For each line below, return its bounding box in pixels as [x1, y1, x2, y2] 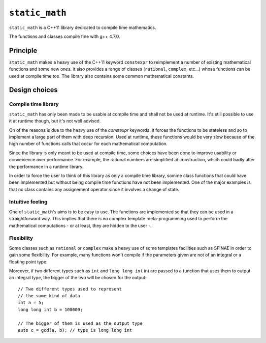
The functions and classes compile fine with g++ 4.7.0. [9, 33, 120, 39]
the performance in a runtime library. [9, 164, 84, 170]
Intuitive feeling [9, 199, 48, 205]
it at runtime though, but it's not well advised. [9, 118, 101, 124]
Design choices [9, 86, 58, 94]
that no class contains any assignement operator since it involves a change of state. [9, 186, 180, 192]
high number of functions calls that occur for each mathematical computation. [9, 141, 167, 147]
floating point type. [9, 258, 48, 265]
